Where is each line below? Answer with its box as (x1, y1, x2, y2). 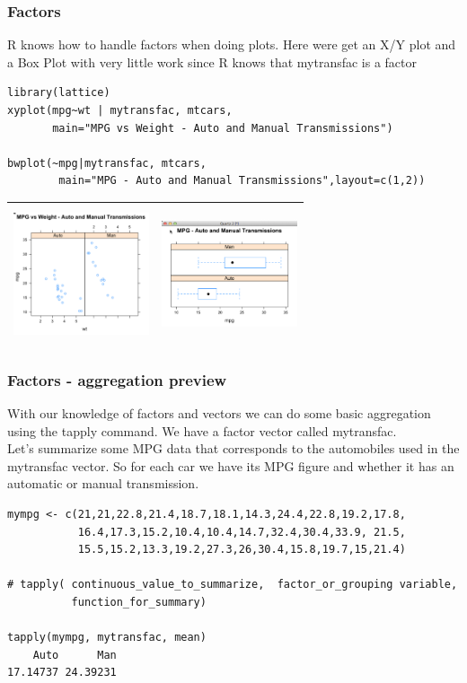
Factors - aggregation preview (7, 368, 227, 390)
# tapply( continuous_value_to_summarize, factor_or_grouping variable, (7, 578, 458, 591)
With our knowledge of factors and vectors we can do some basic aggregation (7, 403, 431, 422)
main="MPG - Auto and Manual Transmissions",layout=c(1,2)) (58, 174, 426, 188)
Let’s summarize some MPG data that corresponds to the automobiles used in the (7, 439, 460, 458)
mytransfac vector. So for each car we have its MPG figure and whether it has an (7, 456, 454, 475)
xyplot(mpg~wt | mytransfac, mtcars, (7, 104, 233, 117)
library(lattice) (7, 86, 110, 100)
